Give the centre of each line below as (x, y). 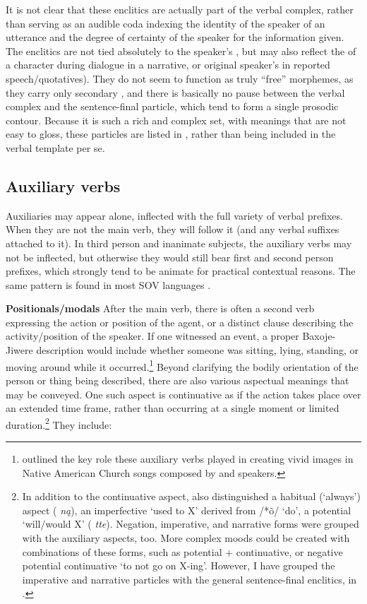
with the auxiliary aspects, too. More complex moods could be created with (186, 537)
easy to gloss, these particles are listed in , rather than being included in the (171, 134)
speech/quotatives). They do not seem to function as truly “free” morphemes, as (180, 78)
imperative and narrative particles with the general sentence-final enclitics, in (189, 579)
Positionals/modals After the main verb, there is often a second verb (160, 308)
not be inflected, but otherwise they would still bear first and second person (170, 257)
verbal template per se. (55, 147)
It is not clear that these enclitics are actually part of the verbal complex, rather (180, 9)
